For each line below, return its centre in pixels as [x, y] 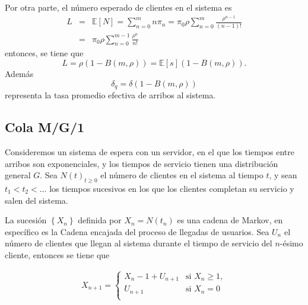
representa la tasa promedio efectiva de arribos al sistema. [110, 95]
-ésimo [291, 243]
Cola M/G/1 [45, 127]
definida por [100, 220]
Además [19, 74]
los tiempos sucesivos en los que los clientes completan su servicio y [172, 188]
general [18, 175]
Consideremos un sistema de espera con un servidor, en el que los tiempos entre [150, 151]
